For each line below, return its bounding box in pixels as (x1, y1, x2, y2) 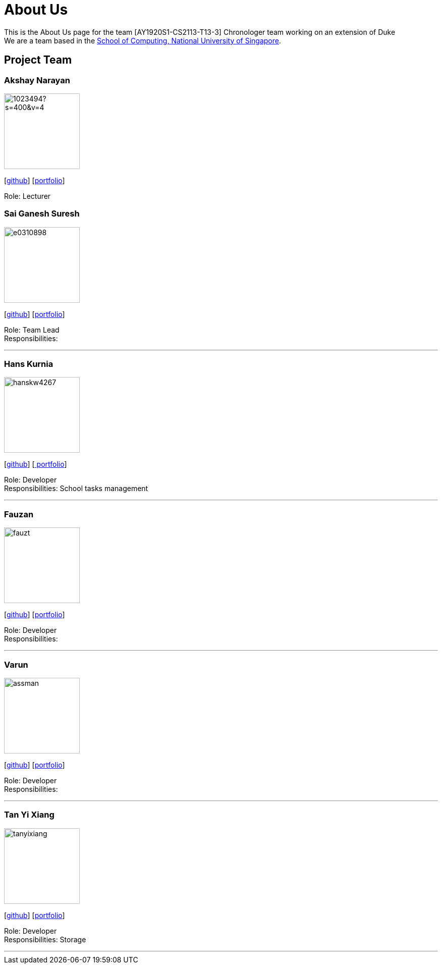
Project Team (4, 53, 72, 67)
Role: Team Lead (4, 325, 60, 334)
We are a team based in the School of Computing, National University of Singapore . (4, 36, 282, 45)
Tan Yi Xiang (4, 810, 54, 820)
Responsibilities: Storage (4, 935, 86, 944)
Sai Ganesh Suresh (4, 208, 80, 219)
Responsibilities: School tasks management (4, 484, 148, 493)
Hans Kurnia (4, 359, 53, 369)
